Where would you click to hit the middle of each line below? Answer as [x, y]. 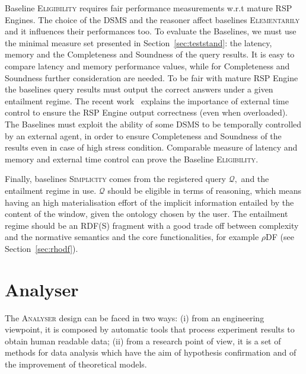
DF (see [280, 237]
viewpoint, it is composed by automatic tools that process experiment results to [150, 329]
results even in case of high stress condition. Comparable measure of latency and [151, 147]
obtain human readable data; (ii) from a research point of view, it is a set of [143, 341]
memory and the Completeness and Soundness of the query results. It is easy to [150, 54]
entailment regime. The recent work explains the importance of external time [147, 100]
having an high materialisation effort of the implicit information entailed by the [149, 202]
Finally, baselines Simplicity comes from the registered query [116, 179]
